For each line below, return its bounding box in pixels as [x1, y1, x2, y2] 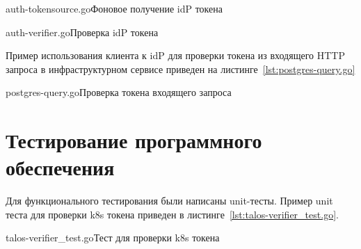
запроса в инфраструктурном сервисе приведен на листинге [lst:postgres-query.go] [6, 61, 355, 76]
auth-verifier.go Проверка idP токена [6, 24, 159, 39]
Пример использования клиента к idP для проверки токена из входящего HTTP [6, 48, 345, 63]
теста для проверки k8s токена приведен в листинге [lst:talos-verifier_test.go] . [6, 207, 339, 221]
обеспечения [6, 153, 115, 182]
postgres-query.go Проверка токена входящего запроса [6, 85, 232, 99]
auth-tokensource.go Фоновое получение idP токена [6, 1, 223, 15]
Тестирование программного [6, 126, 262, 154]
